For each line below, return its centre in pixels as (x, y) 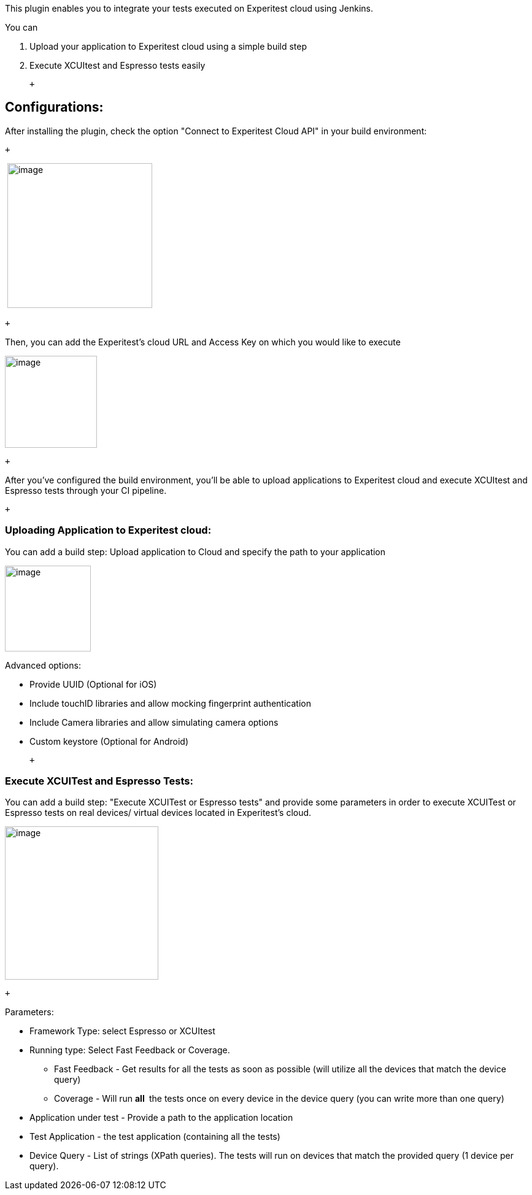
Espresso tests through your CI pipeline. (86, 490)
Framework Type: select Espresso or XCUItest (122, 1031)
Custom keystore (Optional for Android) (109, 741)
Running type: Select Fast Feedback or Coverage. (130, 1050)
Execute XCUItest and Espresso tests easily (118, 65)
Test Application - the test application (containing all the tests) (155, 1137)
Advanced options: (43, 665)
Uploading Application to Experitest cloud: (108, 530)
